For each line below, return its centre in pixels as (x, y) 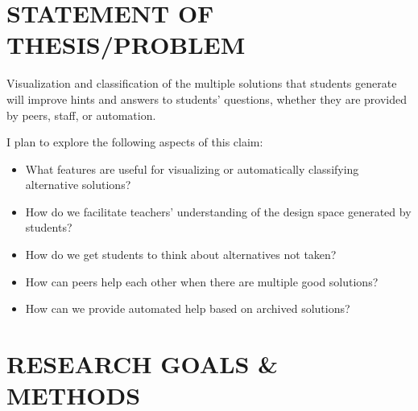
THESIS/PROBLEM (126, 45)
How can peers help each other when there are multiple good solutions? (202, 281)
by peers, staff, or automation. (81, 115)
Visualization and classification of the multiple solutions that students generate (202, 83)
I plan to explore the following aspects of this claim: (135, 142)
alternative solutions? (78, 185)
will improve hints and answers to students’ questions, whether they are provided (207, 99)
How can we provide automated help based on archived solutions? (188, 308)
